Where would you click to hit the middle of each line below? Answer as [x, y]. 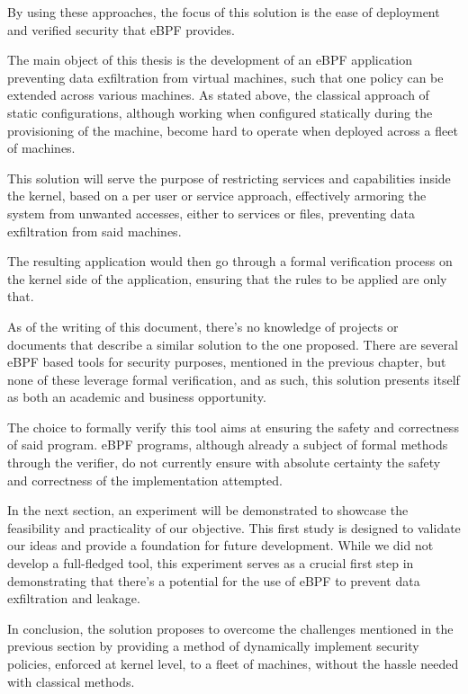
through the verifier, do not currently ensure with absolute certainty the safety [224, 463]
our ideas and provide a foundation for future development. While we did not [220, 545]
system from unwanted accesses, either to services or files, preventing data [211, 213]
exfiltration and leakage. [74, 598]
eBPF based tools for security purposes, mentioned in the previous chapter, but [227, 362]
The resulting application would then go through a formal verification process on [230, 261]
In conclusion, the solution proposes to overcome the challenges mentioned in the [230, 628]
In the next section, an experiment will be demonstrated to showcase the [208, 510]
